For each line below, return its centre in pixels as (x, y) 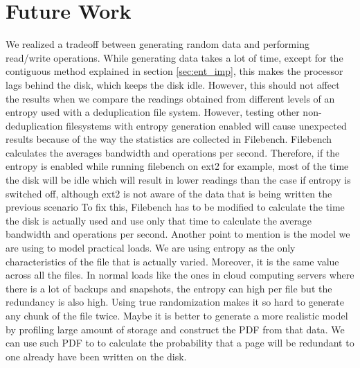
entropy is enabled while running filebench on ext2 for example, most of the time (177, 166)
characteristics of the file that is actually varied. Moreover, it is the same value (172, 261)
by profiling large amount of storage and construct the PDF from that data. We (175, 329)
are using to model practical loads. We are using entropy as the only (151, 248)
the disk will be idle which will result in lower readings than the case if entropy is (178, 180)
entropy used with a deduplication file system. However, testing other (153, 112)
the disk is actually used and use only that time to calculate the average (159, 220)
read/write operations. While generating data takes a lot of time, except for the (174, 57)
